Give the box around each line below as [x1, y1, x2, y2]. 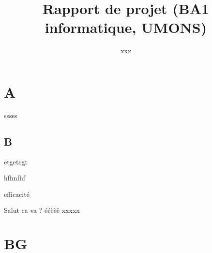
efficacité [4, 189, 30, 199]
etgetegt [4, 156, 28, 166]
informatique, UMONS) [45, 17, 207, 37]
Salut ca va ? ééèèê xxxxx [4, 205, 80, 215]
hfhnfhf [4, 173, 25, 183]
